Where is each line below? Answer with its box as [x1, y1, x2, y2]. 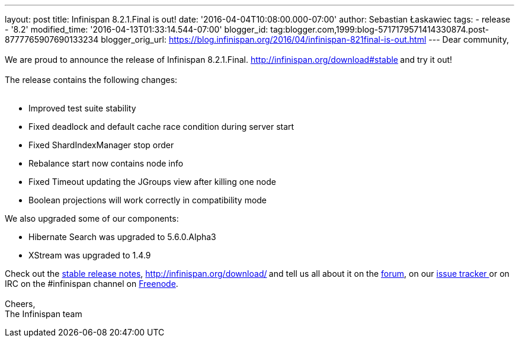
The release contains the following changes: [5, 75, 178, 85]
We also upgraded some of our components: [5, 213, 179, 223]
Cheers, [5, 299, 36, 309]
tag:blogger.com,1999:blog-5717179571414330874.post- [270, 24, 489, 34]
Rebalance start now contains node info [28, 158, 184, 168]
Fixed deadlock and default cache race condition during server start [28, 122, 294, 132]
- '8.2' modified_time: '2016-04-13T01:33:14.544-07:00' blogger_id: [5, 24, 268, 34]
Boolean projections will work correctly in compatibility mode [28, 195, 267, 205]
